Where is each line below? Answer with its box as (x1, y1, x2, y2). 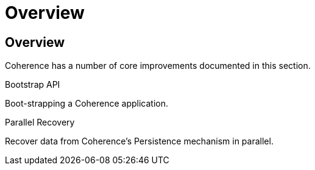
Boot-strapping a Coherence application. (5, 98, 169, 109)
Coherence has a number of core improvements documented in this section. (5, 60, 311, 71)
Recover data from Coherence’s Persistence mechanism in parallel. (5, 136, 274, 147)
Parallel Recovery (5, 117, 75, 128)
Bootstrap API (5, 79, 60, 90)
